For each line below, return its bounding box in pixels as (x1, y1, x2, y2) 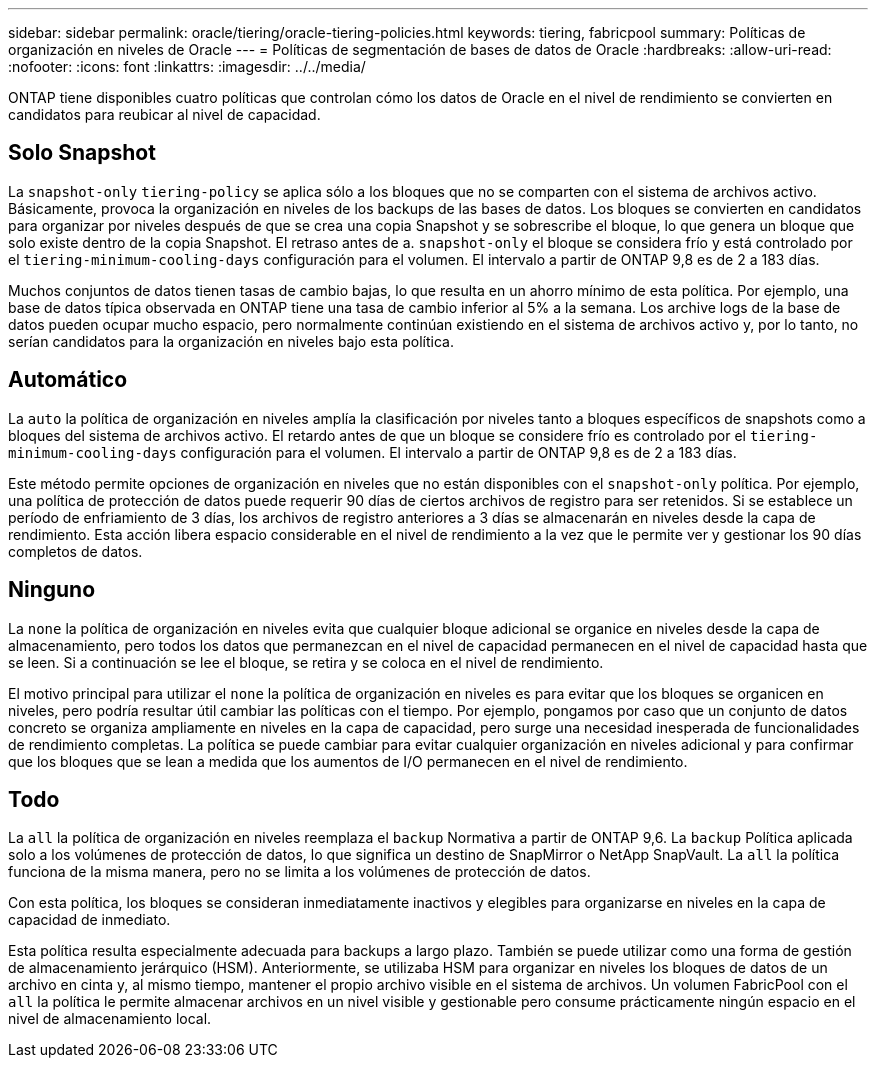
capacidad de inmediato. (8, 911, 171, 929)
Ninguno (8, 577, 96, 603)
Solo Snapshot (8, 140, 156, 166)
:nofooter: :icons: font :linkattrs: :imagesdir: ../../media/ (8, 58, 366, 75)
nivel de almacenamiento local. (8, 1010, 212, 1028)
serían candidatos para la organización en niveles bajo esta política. (8, 332, 454, 350)
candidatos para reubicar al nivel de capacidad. (8, 106, 321, 123)
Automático (8, 367, 128, 393)
